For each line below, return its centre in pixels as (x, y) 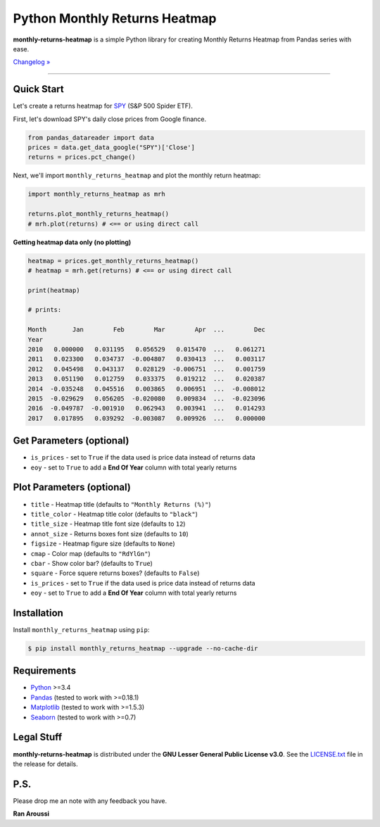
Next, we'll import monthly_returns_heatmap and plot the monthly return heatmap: (137, 175)
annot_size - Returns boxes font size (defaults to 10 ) (110, 534)
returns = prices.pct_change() (82, 157)
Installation (38, 613)
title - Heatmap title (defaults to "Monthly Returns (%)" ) (121, 504)
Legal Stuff (38, 737)
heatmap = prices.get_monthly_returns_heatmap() (113, 261)
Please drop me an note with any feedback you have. (90, 801)
